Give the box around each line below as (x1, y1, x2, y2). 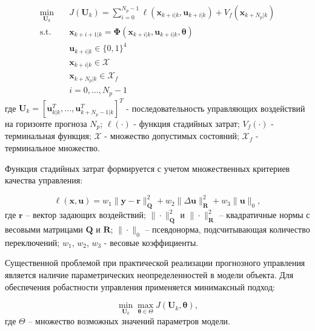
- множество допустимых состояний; (104, 129, 239, 142)
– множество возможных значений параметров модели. (28, 314, 230, 327)
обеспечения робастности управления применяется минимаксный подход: (5, 280, 275, 293)
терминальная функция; (5, 129, 91, 142)
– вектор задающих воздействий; (25, 208, 146, 221)
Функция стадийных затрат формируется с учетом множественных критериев (5, 162, 290, 174)
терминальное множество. (5, 142, 101, 154)
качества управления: (5, 174, 83, 186)
